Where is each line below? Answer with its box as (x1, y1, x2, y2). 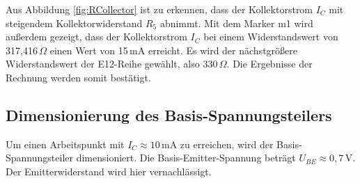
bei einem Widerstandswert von (203, 29, 338, 44)
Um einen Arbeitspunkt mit (6, 136, 125, 151)
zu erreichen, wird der (180, 136, 274, 151)
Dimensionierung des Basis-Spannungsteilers (6, 104, 332, 125)
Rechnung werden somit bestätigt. (6, 70, 151, 84)
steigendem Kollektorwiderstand (6, 15, 143, 30)
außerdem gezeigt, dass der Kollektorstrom (6, 29, 187, 44)
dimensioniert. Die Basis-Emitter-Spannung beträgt (76, 150, 296, 165)
